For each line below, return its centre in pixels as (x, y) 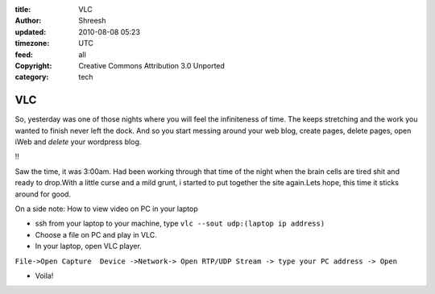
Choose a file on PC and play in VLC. (96, 234)
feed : (24, 54)
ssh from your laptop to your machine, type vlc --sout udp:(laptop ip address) (180, 224)
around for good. (43, 194)
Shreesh (92, 21)
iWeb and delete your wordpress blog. (78, 142)
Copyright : (33, 65)
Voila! (44, 275)
